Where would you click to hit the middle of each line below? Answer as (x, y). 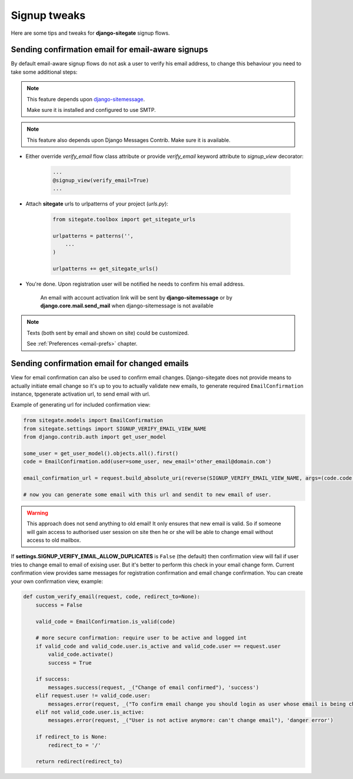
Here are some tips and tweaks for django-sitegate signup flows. (90, 33)
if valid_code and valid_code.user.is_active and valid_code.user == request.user (158, 646)
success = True (70, 663)
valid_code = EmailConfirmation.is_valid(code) (106, 621)
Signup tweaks (48, 15)
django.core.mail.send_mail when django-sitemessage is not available (127, 306)
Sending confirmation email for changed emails (100, 364)
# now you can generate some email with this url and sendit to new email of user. (147, 494)
